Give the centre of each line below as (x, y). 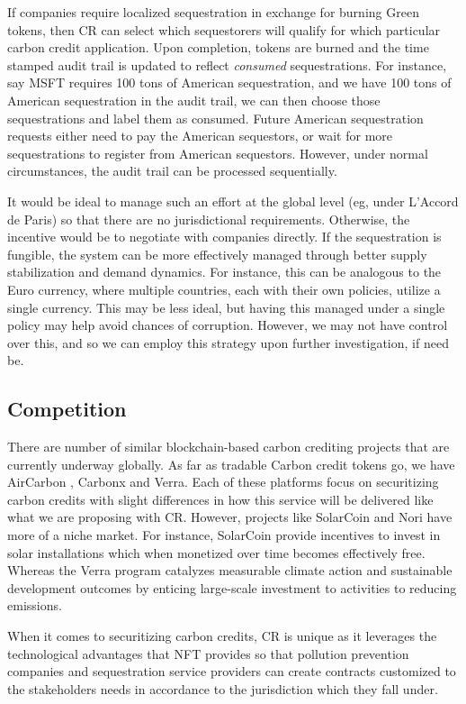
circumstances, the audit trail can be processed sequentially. (172, 171)
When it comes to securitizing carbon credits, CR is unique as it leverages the (222, 636)
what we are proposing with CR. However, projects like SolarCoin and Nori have (230, 517)
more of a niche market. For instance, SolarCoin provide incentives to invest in (224, 535)
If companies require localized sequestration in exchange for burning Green (213, 12)
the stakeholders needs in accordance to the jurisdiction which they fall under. (223, 688)
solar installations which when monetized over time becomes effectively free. (216, 552)
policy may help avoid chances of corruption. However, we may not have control (228, 325)
